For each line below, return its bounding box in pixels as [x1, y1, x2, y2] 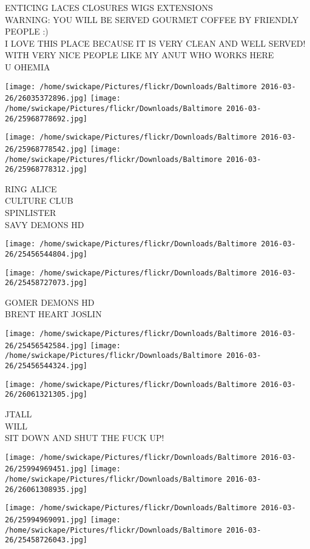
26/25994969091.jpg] [5, 516, 88, 524]
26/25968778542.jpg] [5, 144, 88, 153]
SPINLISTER [5, 206, 56, 218]
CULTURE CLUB [5, 194, 73, 207]
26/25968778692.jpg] [5, 114, 88, 123]
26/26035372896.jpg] [5, 94, 88, 103]
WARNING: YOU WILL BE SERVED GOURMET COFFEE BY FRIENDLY [5, 13, 299, 25]
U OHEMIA [5, 60, 50, 73]
